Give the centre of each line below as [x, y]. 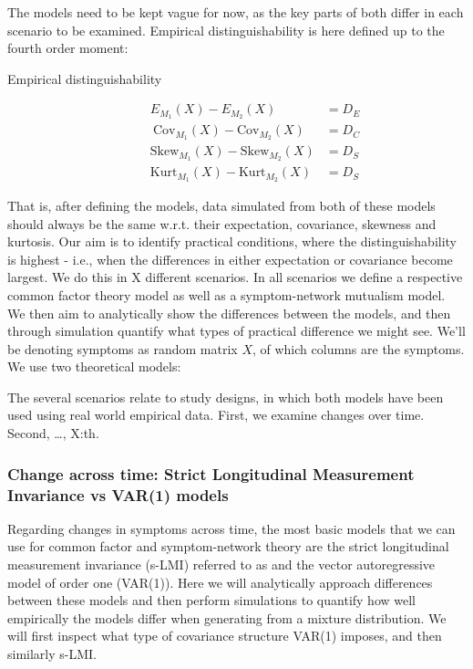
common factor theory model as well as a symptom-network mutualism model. [226, 294]
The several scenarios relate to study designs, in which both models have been [226, 397]
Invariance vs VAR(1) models [118, 494]
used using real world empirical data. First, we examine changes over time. [216, 415]
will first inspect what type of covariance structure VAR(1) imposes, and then [225, 636]
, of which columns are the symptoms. [358, 348]
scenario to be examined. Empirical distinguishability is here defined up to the [226, 30]
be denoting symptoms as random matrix [123, 348]
